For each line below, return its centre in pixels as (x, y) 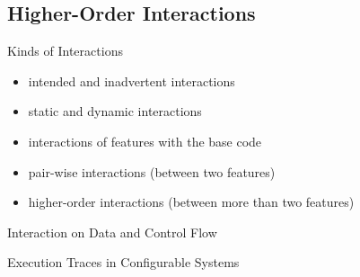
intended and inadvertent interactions (132, 80)
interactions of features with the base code (145, 141)
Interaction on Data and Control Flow (112, 232)
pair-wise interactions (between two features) (152, 171)
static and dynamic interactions (115, 111)
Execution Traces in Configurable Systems (123, 262)
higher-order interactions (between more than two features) (191, 202)
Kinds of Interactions (65, 51)
